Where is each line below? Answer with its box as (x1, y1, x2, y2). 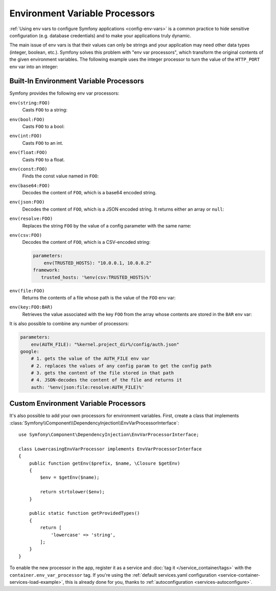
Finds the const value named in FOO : (22, 173, 99, 179)
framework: (33, 267, 60, 273)
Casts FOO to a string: (22, 107, 67, 113)
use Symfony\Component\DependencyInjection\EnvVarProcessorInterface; (18, 432, 199, 438)
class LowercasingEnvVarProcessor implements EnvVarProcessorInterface (18, 446, 202, 452)
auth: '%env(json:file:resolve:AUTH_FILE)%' (31, 384, 145, 390)
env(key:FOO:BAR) (9, 304, 53, 310)
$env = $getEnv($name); (40, 474, 100, 481)
